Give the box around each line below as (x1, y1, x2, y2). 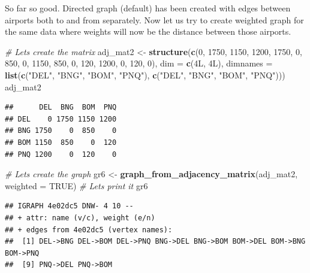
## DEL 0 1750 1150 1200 (5, 114, 117, 123)
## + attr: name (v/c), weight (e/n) (5, 213, 155, 222)
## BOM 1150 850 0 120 (5, 138, 117, 147)
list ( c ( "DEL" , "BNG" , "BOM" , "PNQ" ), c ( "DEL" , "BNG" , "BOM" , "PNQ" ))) (5, 68, 285, 81)
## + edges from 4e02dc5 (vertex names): (5, 225, 173, 234)
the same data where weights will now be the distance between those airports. (5, 25, 291, 38)
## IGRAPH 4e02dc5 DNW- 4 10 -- (5, 202, 134, 211)
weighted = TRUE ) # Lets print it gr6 (5, 179, 148, 192)
